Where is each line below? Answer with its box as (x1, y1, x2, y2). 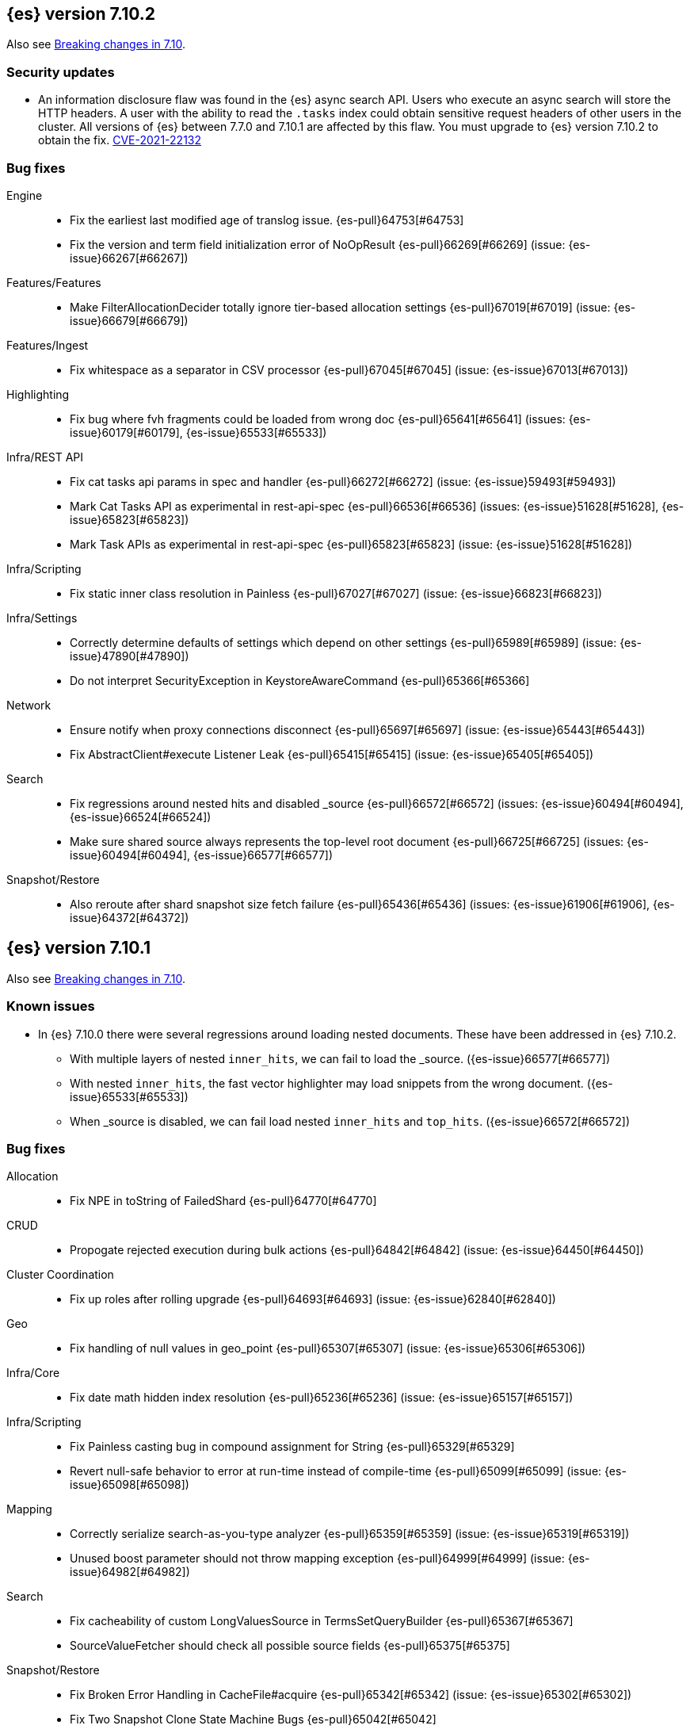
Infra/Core (6, 1366, 60, 1380)
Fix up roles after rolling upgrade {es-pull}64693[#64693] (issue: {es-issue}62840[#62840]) (70, 1292, 556, 1306)
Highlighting (6, 387, 70, 401)
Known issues (6, 998, 95, 1015)
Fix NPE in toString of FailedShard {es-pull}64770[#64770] (70, 1194, 377, 1208)
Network (6, 698, 51, 712)
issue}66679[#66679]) (70, 313, 189, 327)
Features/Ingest (6, 338, 89, 352)
